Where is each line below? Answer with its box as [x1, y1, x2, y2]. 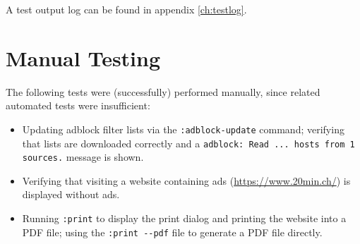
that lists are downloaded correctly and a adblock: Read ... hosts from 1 [22, 135, 355, 150]
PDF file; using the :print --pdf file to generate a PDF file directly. [22, 224, 323, 239]
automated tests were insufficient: [6, 98, 150, 113]
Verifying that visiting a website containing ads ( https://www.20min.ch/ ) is [22, 173, 351, 188]
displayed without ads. [22, 187, 120, 202]
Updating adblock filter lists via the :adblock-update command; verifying [22, 121, 344, 136]
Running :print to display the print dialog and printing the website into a [22, 211, 347, 226]
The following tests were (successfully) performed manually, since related [6, 84, 320, 99]
